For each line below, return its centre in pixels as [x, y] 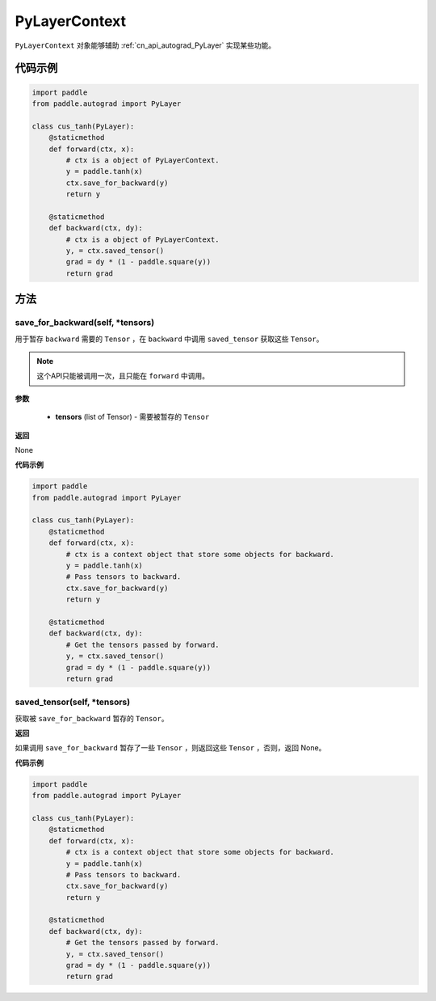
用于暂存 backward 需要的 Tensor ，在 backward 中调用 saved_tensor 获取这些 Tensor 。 [169, 339]
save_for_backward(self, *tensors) [85, 323]
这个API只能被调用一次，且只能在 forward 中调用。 [123, 376]
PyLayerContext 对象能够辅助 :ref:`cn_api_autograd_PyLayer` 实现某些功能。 [145, 45]
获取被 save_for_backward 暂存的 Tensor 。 [92, 718]
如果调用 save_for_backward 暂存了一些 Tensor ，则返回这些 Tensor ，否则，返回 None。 [170, 748]
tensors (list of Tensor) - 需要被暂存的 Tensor [132, 417]
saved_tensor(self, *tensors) [73, 702]
